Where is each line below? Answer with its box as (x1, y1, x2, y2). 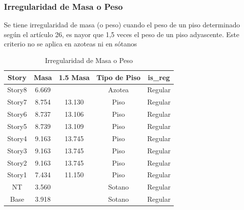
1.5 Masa (59, 72, 90, 82)
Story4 (7, 133, 27, 143)
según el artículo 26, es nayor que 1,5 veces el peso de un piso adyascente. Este (4, 29, 240, 39)
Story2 (7, 157, 27, 168)
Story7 (7, 97, 27, 107)
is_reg (148, 72, 170, 82)
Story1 (7, 169, 27, 180)
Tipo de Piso (96, 72, 141, 82)
